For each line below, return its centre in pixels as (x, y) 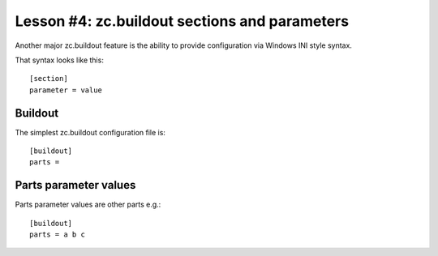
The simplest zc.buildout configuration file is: (90, 132)
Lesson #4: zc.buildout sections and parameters (182, 21)
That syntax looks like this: (60, 60)
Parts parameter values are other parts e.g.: (88, 205)
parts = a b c (57, 235)
